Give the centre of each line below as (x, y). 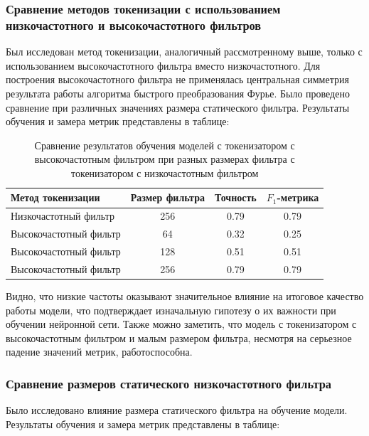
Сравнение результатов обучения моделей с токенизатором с (165, 145)
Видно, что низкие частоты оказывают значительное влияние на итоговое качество (185, 296)
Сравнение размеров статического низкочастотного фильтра (169, 383)
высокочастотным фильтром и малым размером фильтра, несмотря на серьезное (179, 337)
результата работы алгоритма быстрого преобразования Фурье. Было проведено (178, 93)
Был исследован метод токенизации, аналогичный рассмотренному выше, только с (184, 52)
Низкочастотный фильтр (63, 216)
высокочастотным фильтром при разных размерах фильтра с (165, 159)
